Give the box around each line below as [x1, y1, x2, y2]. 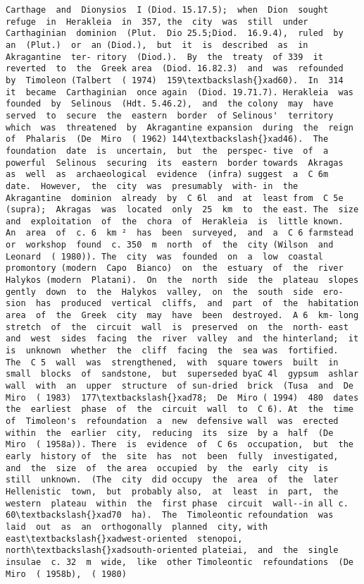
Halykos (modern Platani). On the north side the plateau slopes [6, 275, 359, 286]
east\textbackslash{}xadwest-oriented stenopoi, [6, 533, 243, 544]
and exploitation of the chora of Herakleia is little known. [6, 216, 344, 226]
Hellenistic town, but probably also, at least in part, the [6, 486, 339, 497]
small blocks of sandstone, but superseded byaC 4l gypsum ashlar [6, 369, 359, 379]
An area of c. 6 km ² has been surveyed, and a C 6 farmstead [6, 228, 353, 238]
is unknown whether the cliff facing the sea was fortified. [6, 346, 339, 356]
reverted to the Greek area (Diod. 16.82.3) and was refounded [6, 63, 344, 74]
